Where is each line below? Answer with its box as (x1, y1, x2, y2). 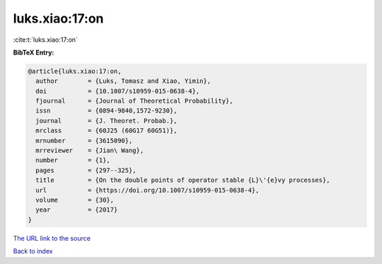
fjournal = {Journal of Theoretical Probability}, (35, 97, 233, 105)
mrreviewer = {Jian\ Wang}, (35, 147, 144, 155)
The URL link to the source (13, 234, 91, 242)
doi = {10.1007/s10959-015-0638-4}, (35, 87, 200, 95)
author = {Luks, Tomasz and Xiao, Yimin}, (35, 77, 212, 85)
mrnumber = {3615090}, (35, 137, 133, 144)
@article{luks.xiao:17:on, (28, 67, 122, 75)
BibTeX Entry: (13, 48, 54, 57)
